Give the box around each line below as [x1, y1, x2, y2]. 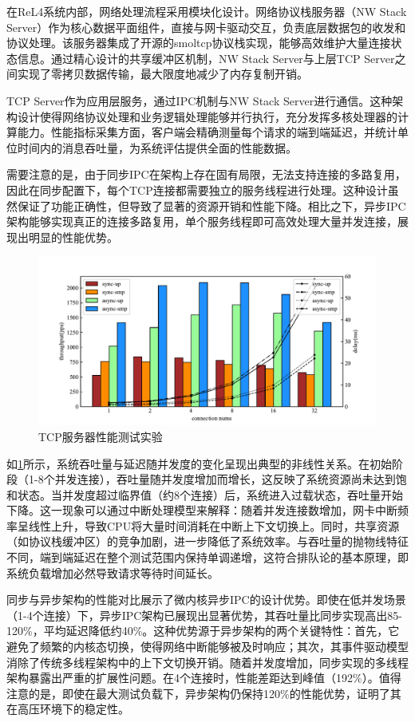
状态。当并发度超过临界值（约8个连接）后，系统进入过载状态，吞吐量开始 [17, 486, 403, 503]
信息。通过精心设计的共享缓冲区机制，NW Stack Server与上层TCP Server [17, 49, 395, 66]
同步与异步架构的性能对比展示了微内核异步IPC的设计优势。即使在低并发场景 [6, 591, 406, 608]
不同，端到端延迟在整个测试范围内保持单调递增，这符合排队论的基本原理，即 [6, 549, 409, 566]
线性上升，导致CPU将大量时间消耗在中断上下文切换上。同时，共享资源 [28, 517, 400, 534]
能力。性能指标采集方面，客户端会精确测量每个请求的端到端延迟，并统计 [17, 124, 397, 140]
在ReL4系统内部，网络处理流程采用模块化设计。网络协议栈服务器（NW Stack [6, 3, 407, 19]
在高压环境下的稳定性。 [6, 700, 129, 717]
